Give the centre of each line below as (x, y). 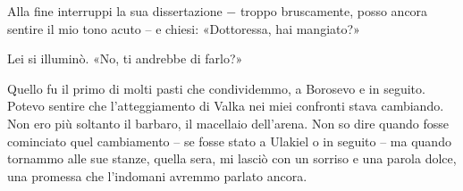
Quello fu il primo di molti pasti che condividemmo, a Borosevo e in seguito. (216, 88)
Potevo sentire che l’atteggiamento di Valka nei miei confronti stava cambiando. (226, 106)
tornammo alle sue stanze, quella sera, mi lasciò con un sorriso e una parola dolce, (232, 158)
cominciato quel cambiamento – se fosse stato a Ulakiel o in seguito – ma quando (229, 141)
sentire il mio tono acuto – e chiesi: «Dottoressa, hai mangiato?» (184, 28)
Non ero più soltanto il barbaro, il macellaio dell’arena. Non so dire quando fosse (228, 123)
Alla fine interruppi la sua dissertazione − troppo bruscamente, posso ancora (218, 11)
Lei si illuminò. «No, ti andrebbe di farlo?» (125, 58)
